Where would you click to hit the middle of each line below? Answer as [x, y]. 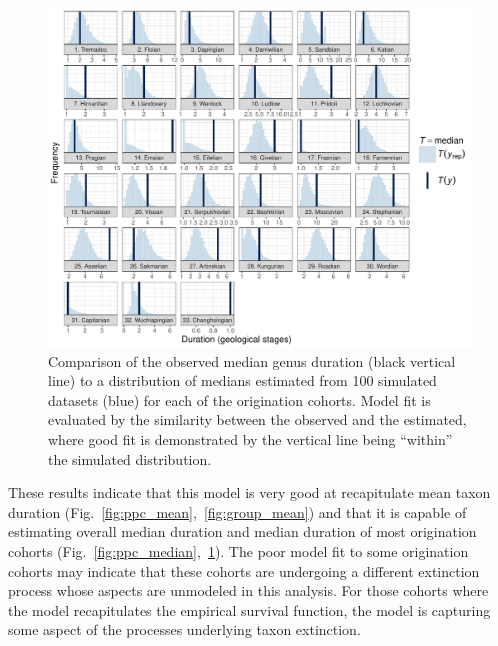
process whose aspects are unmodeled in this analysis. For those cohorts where [248, 590]
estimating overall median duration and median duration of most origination [242, 531]
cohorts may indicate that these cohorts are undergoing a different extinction [244, 570]
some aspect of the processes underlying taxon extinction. [184, 629]
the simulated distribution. [130, 458]
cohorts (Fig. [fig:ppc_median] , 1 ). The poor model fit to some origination [238, 551]
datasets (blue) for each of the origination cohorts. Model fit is [239, 399]
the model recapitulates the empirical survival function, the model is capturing [249, 609]
